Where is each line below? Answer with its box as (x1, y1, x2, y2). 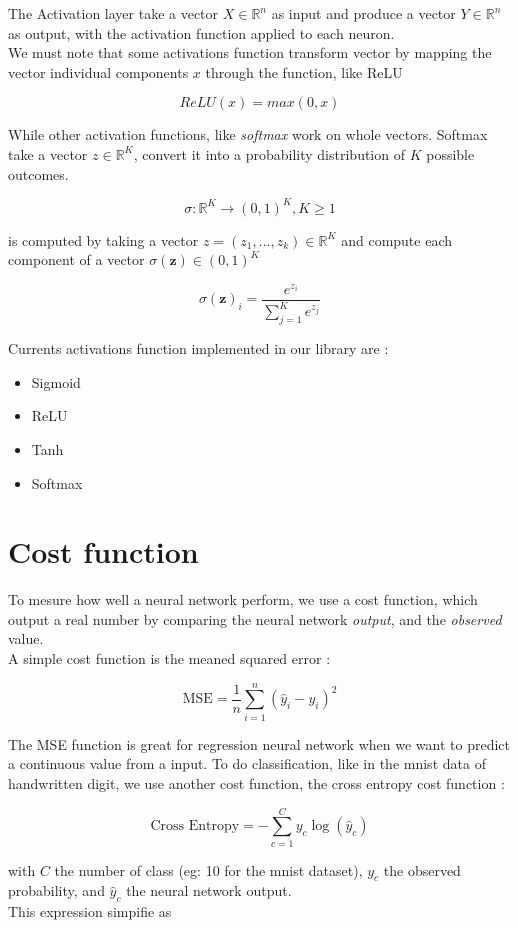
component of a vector (8, 249, 145, 270)
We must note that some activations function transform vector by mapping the (8, 42, 492, 63)
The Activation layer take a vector (8, 3, 219, 23)
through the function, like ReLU (205, 61, 403, 82)
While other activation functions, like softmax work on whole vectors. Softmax (8, 124, 488, 145)
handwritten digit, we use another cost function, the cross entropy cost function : (8, 772, 505, 793)
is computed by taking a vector (8, 229, 199, 250)
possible (426, 143, 475, 164)
